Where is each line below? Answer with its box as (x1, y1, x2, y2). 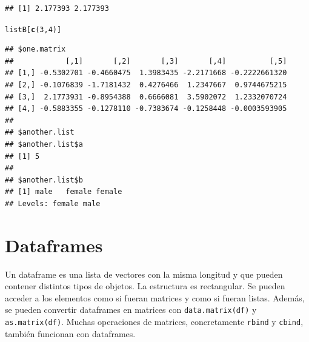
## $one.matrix (5, 45, 66, 54)
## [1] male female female (5, 187, 122, 196)
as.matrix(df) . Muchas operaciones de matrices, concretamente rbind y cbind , (5, 315, 304, 328)
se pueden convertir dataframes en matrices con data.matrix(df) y (5, 303, 257, 316)
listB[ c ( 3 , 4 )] (5, 25, 62, 34)
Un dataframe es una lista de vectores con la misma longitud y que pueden (5, 267, 283, 280)
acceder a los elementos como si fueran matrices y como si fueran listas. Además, (5, 291, 305, 304)
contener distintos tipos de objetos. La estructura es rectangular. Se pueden (5, 280, 285, 292)
